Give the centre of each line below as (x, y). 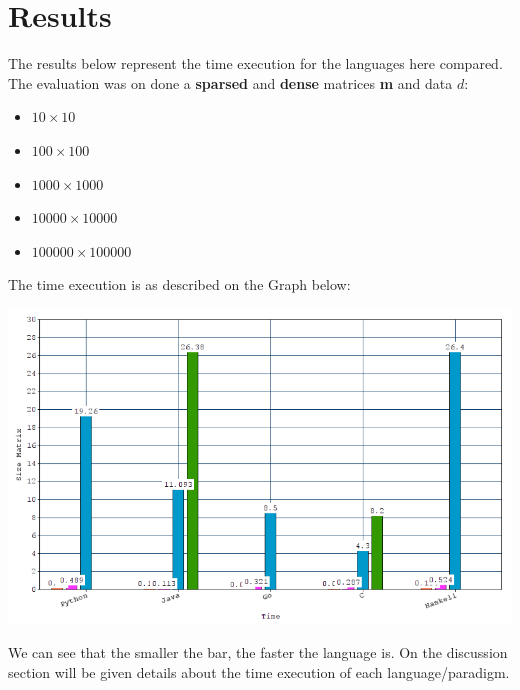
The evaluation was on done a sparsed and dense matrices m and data (230, 82)
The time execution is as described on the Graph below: (179, 284)
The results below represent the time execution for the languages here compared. (255, 63)
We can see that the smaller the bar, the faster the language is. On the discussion (258, 652)
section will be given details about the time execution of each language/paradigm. (259, 671)
